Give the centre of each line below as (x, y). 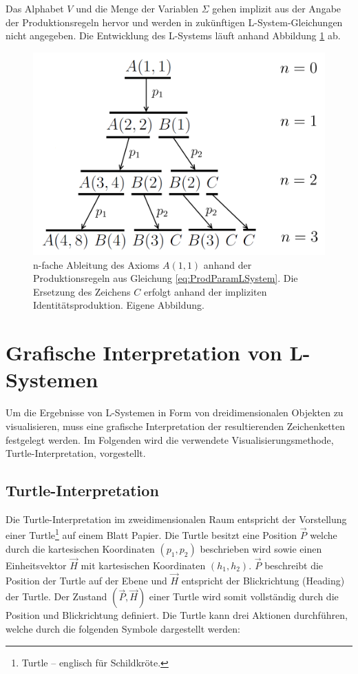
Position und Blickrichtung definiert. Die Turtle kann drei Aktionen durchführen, (177, 615)
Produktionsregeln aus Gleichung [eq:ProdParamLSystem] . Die (166, 278)
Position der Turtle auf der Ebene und (86, 580)
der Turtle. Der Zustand (56, 596)
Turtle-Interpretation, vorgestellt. (76, 453)
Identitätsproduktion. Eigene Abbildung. (119, 305)
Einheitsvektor (36, 565)
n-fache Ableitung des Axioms (96, 264)
